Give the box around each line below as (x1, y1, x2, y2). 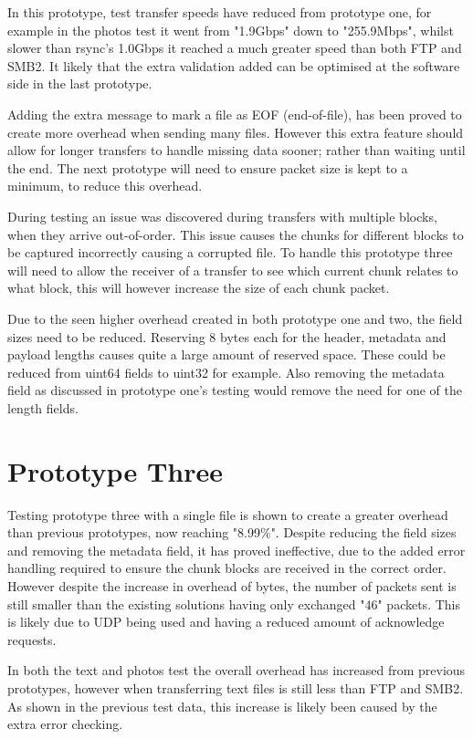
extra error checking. (7, 714, 123, 734)
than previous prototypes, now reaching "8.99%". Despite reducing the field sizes (7, 523, 457, 542)
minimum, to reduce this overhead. (7, 176, 203, 195)
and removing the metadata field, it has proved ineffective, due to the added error (7, 540, 466, 559)
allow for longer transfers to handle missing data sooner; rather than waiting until (7, 141, 466, 160)
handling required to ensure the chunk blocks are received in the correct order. (7, 558, 447, 578)
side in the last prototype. (7, 74, 152, 93)
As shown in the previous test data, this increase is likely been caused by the (7, 696, 437, 715)
